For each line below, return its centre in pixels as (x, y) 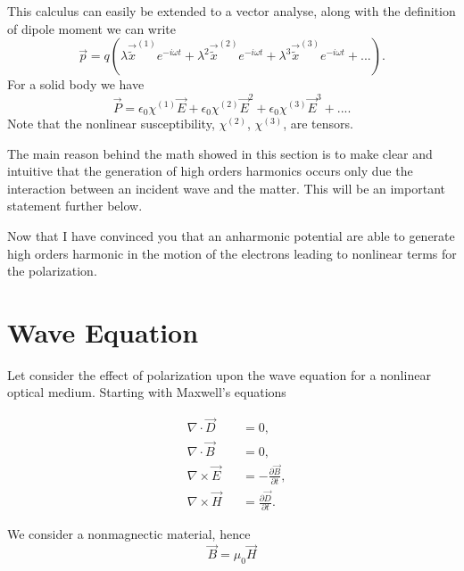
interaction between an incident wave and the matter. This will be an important (226, 188)
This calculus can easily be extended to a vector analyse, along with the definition (232, 11)
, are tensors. (318, 123)
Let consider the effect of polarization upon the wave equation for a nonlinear (219, 374)
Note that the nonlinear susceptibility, (111, 123)
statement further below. (75, 206)
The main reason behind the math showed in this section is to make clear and (220, 153)
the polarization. (52, 271)
